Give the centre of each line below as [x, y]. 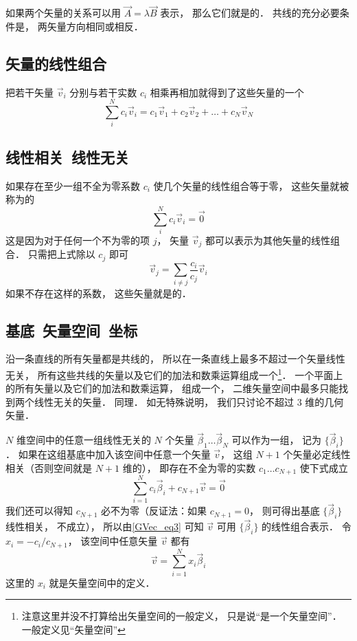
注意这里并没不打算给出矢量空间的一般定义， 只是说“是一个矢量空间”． [182, 616]
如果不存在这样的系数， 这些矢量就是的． [99, 293]
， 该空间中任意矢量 [113, 541]
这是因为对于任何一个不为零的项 [78, 240]
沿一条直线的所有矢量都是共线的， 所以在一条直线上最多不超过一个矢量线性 [175, 359]
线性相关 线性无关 [68, 156]
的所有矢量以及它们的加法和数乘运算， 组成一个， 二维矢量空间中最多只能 [172, 388]
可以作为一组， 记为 [277, 440]
